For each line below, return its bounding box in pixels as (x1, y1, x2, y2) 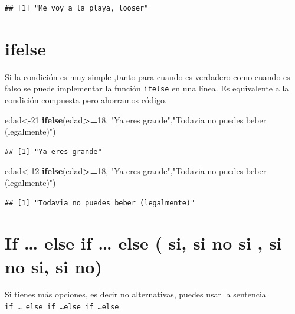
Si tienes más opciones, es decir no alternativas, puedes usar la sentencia (5, 288, 266, 300)
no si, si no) (5, 254, 102, 278)
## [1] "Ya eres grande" (5, 147, 102, 156)
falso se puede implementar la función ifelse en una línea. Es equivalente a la (5, 82, 289, 94)
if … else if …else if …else (5, 303, 119, 312)
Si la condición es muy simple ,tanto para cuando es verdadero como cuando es (5, 70, 290, 83)
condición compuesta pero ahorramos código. (5, 93, 167, 106)
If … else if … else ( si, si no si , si (5, 231, 282, 255)
